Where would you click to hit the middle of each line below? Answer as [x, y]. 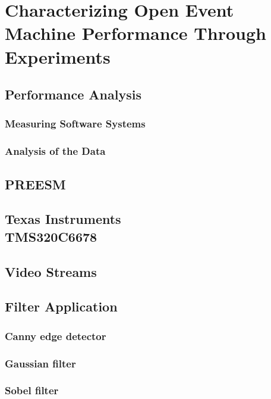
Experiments [58, 56]
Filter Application [61, 306]
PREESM [35, 184]
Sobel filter [32, 390]
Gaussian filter [40, 363]
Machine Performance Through [135, 33]
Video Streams [51, 271]
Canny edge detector [56, 336]
